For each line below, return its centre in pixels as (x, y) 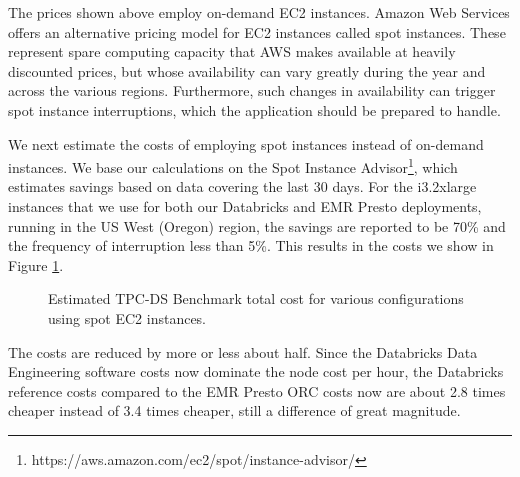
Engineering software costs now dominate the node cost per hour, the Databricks (256, 371)
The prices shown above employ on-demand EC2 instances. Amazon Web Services (259, 12)
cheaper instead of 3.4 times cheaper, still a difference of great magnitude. (234, 410)
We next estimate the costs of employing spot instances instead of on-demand (246, 143)
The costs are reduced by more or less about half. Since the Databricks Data (243, 351)
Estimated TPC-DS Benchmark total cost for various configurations (256, 298)
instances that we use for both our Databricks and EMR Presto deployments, (245, 206)
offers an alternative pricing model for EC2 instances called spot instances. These (257, 31)
